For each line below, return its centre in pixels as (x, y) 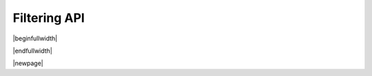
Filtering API (49, 18)
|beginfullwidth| (35, 38)
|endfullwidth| (33, 51)
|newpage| (28, 63)
